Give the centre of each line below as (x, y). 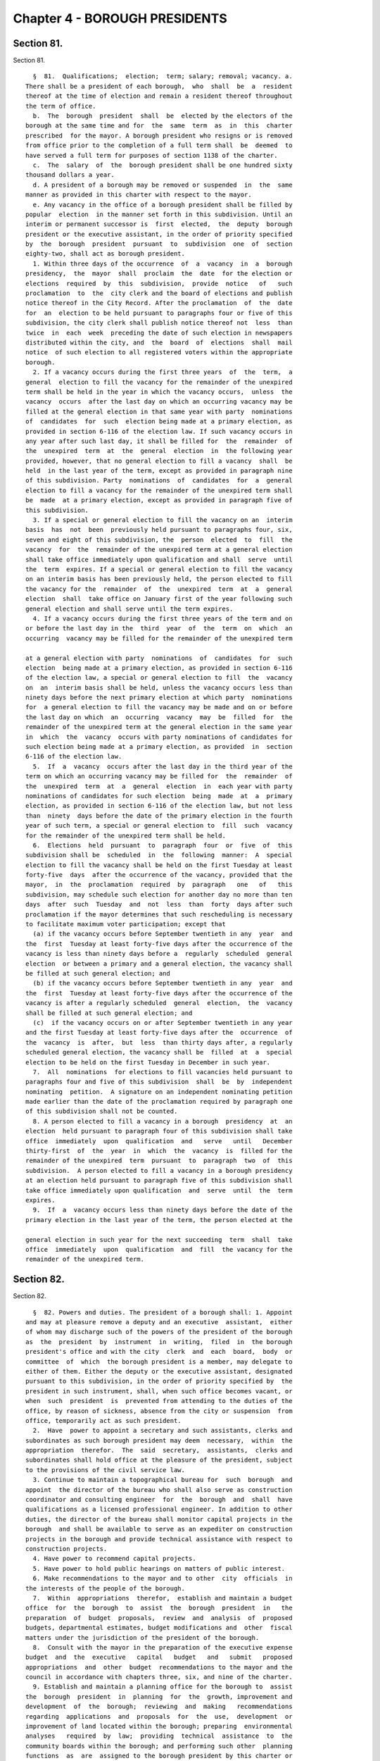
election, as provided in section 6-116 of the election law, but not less (159, 806)
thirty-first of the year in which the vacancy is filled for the (159, 1151)
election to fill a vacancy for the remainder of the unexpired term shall (159, 490)
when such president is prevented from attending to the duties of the (159, 1401)
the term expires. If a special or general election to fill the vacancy (159, 569)
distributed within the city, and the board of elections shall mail (159, 343)
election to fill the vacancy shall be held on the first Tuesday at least (159, 865)
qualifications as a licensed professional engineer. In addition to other (159, 1510)
